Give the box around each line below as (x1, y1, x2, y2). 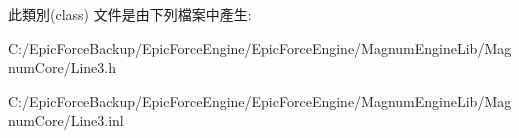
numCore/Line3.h (8, 57, 116, 78)
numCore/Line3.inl (8, 110, 124, 131)
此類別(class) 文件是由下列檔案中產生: (8, 4, 252, 24)
